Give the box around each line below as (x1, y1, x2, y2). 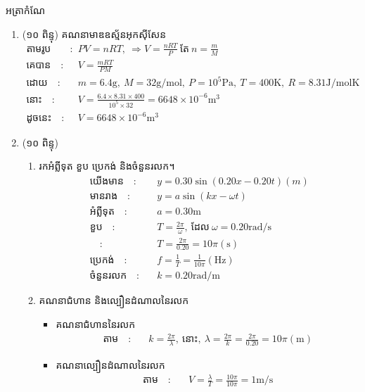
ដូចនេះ (26, 113, 52, 124)
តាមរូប (26, 44, 51, 54)
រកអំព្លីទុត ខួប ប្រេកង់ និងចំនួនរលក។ (39, 158, 175, 173)
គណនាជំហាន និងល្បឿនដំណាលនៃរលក (39, 293, 189, 308)
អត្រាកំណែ (6, 3, 46, 17)
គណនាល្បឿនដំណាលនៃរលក (56, 357, 165, 372)
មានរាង (89, 191, 118, 201)
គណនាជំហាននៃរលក (56, 316, 136, 331)
